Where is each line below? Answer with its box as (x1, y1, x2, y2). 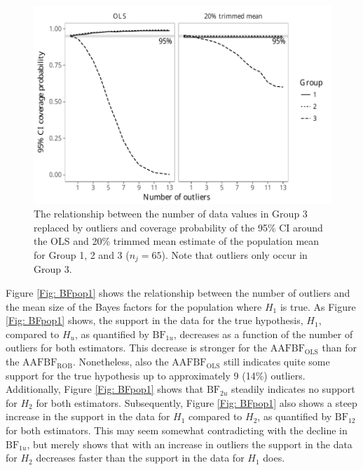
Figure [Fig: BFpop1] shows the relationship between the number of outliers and (6, 286, 350, 300)
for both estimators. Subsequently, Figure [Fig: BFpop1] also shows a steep (36, 395, 357, 410)
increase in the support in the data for (6, 409, 170, 424)
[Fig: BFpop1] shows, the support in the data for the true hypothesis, (6, 313, 303, 328)
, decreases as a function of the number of (173, 326, 353, 341)
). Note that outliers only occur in (161, 248, 308, 262)
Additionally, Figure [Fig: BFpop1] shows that (6, 382, 204, 396)
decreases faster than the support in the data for (36, 450, 245, 465)
